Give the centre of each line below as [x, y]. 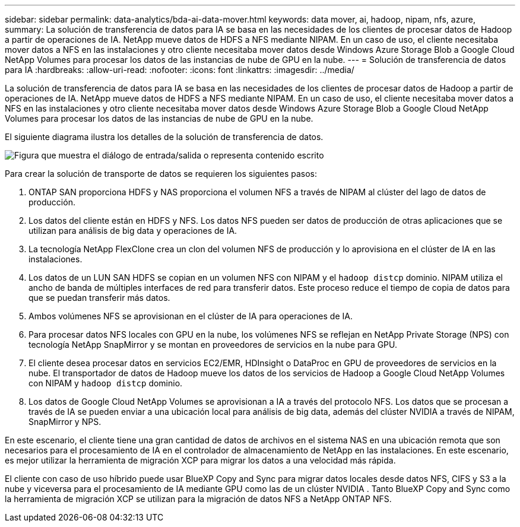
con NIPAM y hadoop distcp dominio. [106, 383]
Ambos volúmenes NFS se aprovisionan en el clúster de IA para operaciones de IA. [191, 316]
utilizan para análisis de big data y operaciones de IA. [133, 231]
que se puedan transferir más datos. [99, 298]
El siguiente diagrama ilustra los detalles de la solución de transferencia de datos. [164, 137]
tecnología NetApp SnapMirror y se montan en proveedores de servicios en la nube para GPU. [213, 345]
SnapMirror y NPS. [65, 422]
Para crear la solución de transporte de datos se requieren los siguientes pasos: [161, 174]
